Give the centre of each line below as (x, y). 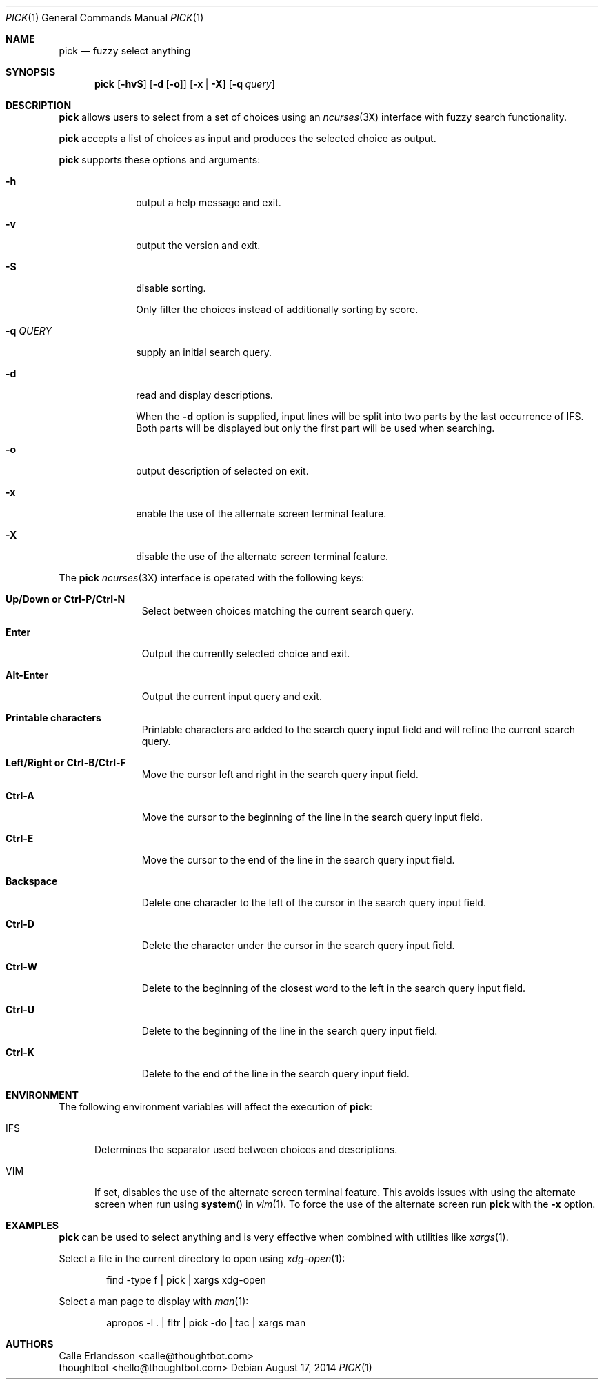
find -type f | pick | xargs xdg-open (187, 1280)
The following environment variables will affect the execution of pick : (215, 1107)
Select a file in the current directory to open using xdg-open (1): (202, 1258)
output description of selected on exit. (222, 471)
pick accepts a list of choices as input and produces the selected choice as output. (248, 138)
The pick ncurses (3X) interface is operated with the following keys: (212, 578)
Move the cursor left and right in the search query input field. (280, 774)
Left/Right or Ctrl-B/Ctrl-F (66, 763)
